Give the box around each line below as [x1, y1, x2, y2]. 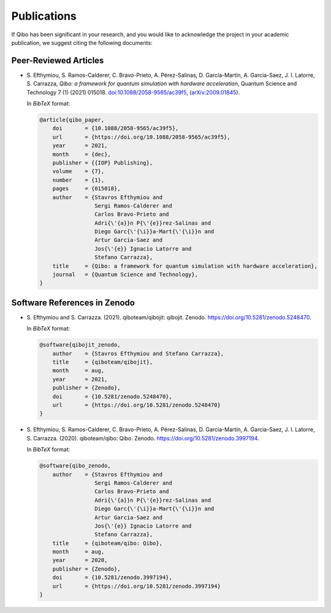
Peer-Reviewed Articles [11, 55, 104, 66]
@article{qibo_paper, [39, 117, 105, 123]
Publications [11, 9, 77, 23]
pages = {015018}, [52, 185, 121, 192]
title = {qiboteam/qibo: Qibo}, [52, 539, 162, 547]
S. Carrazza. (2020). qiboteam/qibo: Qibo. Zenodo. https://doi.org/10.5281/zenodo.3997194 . [26, 434, 260, 442]
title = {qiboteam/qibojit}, [52, 359, 153, 365]
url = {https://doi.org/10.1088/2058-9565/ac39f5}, [52, 133, 230, 141]
